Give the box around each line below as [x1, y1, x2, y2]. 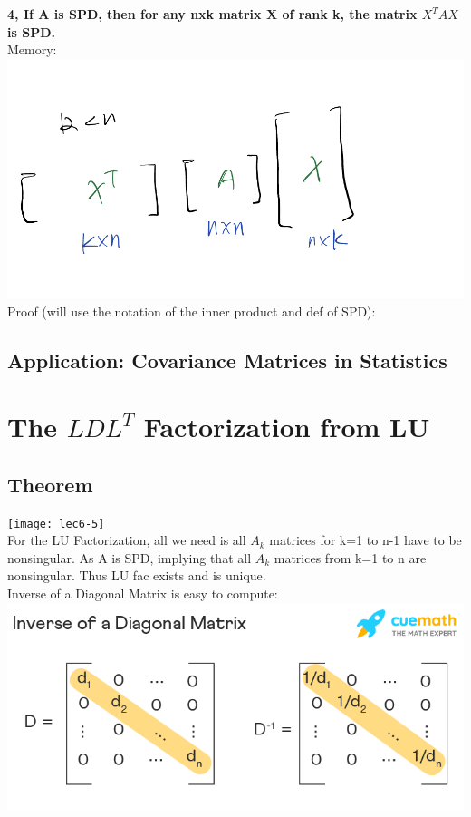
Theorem [7, 470, 93, 498]
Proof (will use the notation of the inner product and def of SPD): [7, 301, 376, 320]
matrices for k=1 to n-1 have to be [269, 530, 462, 550]
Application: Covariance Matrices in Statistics [7, 345, 447, 374]
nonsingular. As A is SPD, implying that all [7, 548, 252, 567]
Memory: [7, 40, 57, 59]
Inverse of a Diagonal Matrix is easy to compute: [7, 583, 278, 602]
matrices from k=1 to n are [274, 548, 427, 567]
